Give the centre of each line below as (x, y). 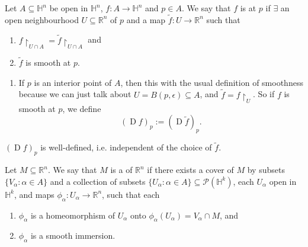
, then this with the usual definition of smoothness (212, 82)
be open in (69, 8)
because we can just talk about (75, 94)
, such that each (131, 194)
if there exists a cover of (190, 170)
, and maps (34, 194)
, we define (82, 108)
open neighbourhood (42, 19)
